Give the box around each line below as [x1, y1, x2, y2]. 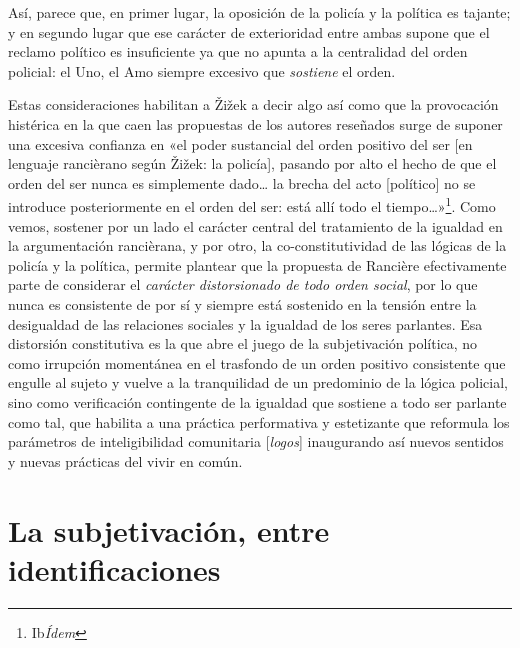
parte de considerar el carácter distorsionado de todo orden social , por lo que [8, 274, 478, 295]
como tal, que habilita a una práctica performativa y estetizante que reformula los [8, 411, 510, 432]
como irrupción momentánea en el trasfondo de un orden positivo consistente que [8, 352, 506, 373]
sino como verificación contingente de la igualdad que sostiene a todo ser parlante [8, 391, 507, 412]
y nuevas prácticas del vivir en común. [8, 450, 243, 471]
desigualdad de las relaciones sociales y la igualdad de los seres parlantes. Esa [8, 313, 483, 334]
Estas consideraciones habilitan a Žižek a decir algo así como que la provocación [8, 94, 499, 115]
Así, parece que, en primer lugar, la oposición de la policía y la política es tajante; [8, 2, 511, 22]
